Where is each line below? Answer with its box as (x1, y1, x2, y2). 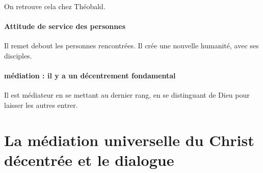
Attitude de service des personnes (4, 21, 125, 32)
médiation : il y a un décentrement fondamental (4, 70, 176, 81)
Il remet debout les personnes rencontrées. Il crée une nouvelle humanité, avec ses (4, 40, 259, 51)
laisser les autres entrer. (4, 99, 78, 110)
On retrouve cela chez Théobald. (4, 1, 106, 11)
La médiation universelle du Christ (4, 129, 254, 150)
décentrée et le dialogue (4, 149, 174, 170)
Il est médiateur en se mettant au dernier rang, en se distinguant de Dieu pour (4, 90, 250, 100)
